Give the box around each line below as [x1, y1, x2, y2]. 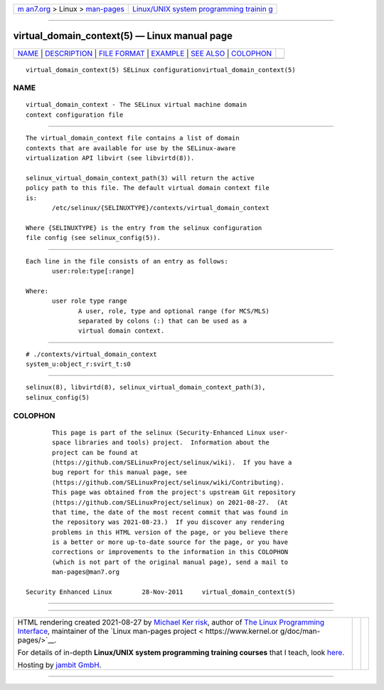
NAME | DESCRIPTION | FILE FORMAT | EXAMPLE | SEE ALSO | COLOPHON [17, 48, 272, 58]
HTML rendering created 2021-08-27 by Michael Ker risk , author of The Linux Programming [17, 617, 325, 627]
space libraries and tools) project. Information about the [52, 439, 270, 446]
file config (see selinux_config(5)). [26, 234, 161, 242]
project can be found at [52, 449, 139, 456]
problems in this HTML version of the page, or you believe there [52, 528, 289, 536]
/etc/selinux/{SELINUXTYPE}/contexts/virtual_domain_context [52, 204, 270, 211]
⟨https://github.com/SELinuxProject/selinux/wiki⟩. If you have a [52, 458, 292, 466]
